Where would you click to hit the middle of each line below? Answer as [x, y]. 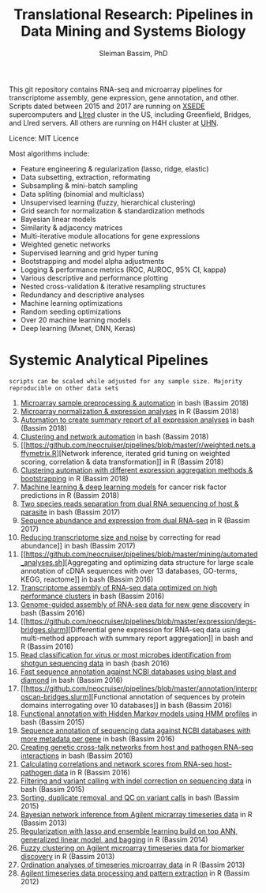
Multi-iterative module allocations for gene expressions [110, 235]
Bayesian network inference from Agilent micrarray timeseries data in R [136, 814]
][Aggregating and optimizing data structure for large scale [158, 562]
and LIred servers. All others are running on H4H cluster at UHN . [114, 122]
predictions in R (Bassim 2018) [70, 495]
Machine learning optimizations [71, 303]
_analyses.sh [41, 562]
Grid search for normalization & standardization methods [112, 210]
